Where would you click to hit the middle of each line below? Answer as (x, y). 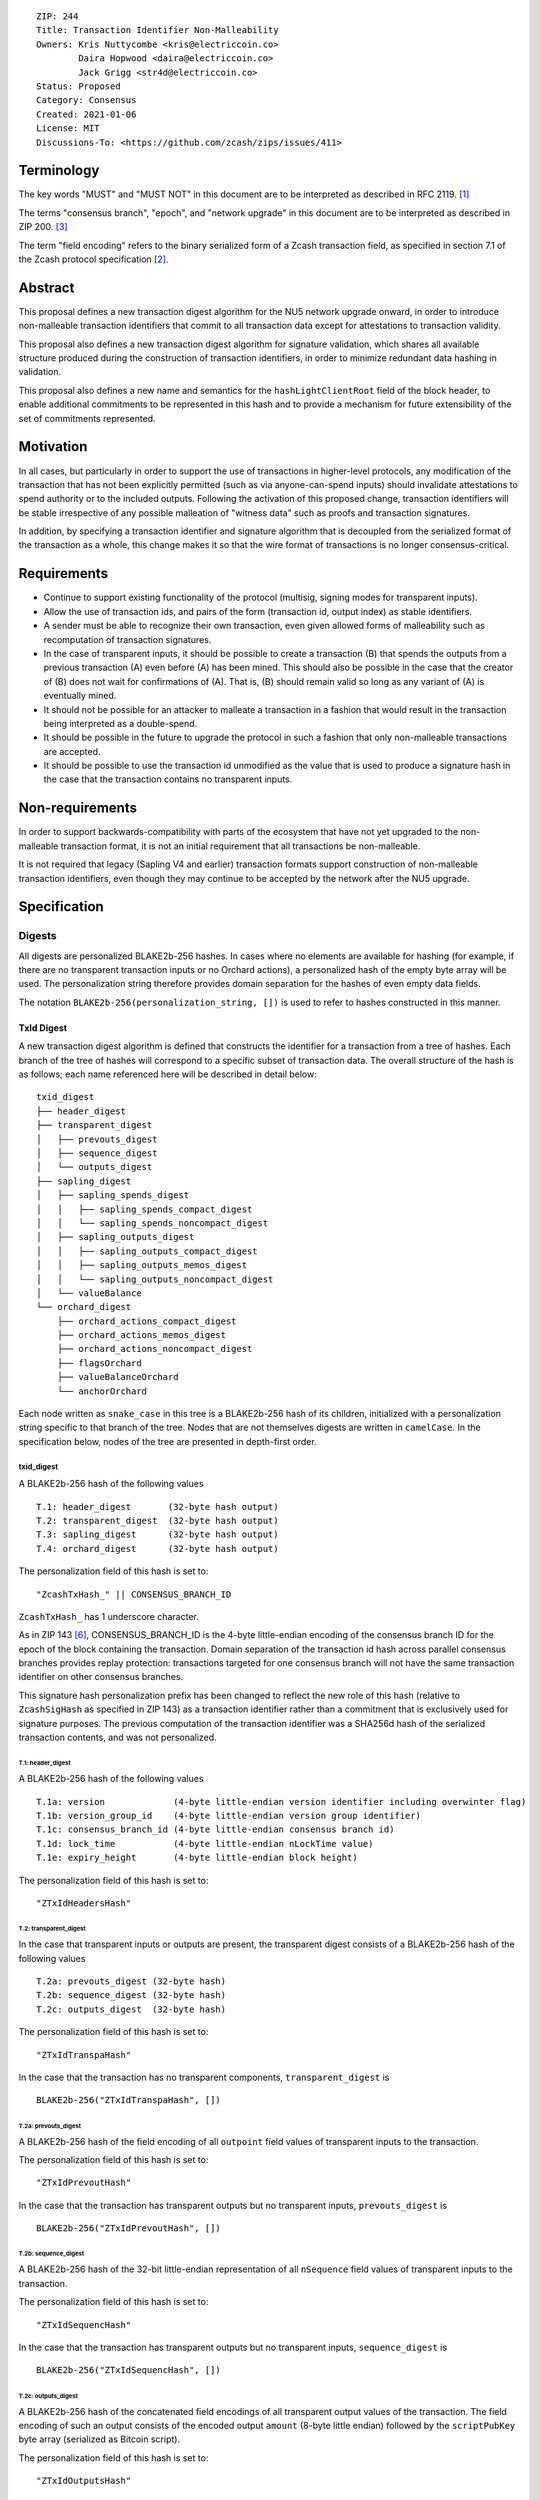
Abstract (46, 287)
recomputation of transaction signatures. (127, 639)
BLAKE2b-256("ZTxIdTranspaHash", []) (129, 2100)
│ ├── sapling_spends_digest (113, 1195)
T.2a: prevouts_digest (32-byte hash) (131, 1981)
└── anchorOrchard (102, 1391)
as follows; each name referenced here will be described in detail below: (167, 1074)
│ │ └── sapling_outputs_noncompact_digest (155, 1279)
